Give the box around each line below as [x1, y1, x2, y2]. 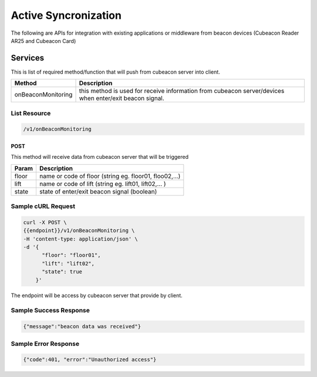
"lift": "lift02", [42, 260, 95, 267]
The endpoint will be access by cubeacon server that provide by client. [11, 292, 183, 299]
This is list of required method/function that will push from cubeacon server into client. [11, 68, 220, 75]
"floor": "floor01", [42, 252, 101, 259]
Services [11, 53, 45, 63]
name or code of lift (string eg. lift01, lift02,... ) [39, 179, 167, 188]
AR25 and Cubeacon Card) [11, 37, 76, 44]
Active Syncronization [11, 9, 122, 22]
